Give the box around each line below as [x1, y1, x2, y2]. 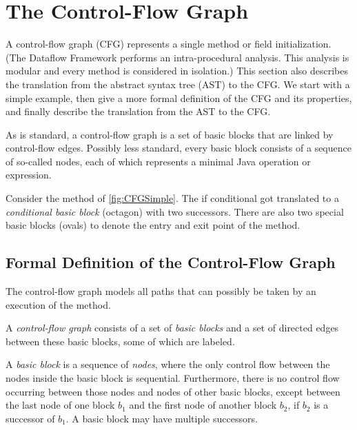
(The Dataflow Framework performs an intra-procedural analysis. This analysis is [6, 50, 349, 64]
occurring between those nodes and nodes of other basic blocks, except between [6, 384, 340, 398]
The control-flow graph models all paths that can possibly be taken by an [6, 284, 316, 298]
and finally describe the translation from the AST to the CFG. [6, 104, 271, 119]
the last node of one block [6, 398, 115, 412]
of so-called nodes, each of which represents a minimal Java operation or [6, 154, 311, 168]
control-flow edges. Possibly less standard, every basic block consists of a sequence [6, 141, 351, 155]
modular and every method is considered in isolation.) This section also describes [6, 63, 348, 78]
